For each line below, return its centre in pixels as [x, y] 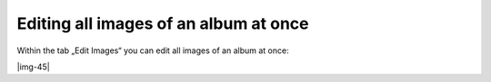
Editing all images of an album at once [163, 23]
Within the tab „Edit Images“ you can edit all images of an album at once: [153, 50]
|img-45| [33, 67]
